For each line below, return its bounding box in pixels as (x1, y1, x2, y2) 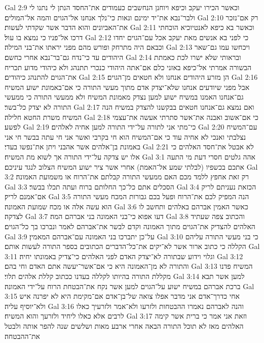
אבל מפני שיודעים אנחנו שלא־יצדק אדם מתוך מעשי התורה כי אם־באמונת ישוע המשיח (5, 81, 250, 92)
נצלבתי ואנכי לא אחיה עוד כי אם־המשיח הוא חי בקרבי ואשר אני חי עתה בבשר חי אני (5, 131, 246, 142)
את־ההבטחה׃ (5, 330, 40, 341)
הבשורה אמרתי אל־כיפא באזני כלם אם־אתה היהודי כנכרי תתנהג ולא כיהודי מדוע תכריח (5, 61, 252, 72)
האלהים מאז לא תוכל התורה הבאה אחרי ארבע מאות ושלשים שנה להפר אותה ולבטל (5, 321, 244, 331)
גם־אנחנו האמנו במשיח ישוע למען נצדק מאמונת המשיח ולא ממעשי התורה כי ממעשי (5, 91, 244, 102)
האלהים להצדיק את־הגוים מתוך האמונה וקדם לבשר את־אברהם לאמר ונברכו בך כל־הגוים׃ (5, 221, 255, 232)
